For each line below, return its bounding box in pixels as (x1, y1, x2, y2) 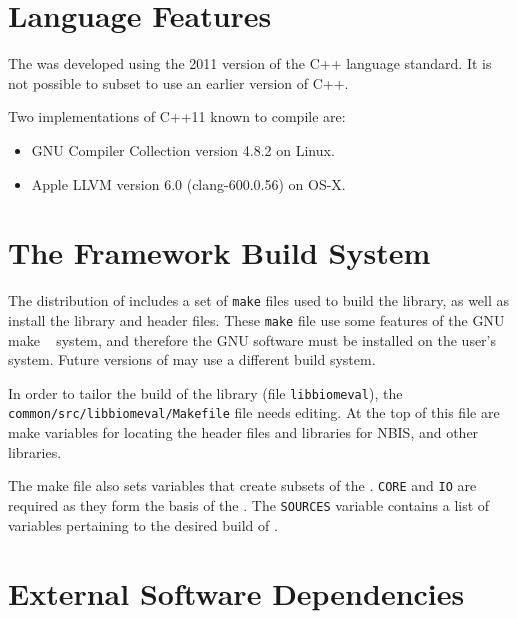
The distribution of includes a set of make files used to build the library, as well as (8, 290, 510, 311)
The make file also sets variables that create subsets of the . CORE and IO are (8, 475, 477, 496)
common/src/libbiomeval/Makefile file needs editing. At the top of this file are (8, 402, 500, 423)
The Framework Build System (8, 232, 431, 273)
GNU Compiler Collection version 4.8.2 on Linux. (31, 139, 335, 160)
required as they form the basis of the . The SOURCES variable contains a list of (8, 494, 490, 515)
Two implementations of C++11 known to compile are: (8, 106, 346, 127)
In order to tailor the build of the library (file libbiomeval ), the (8, 382, 403, 403)
